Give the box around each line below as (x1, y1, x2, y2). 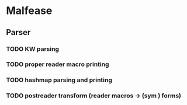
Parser (6, 27, 31, 37)
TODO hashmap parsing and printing (6, 76, 113, 84)
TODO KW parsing (6, 45, 60, 53)
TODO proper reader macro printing (6, 60, 109, 68)
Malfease (6, 4, 53, 17)
